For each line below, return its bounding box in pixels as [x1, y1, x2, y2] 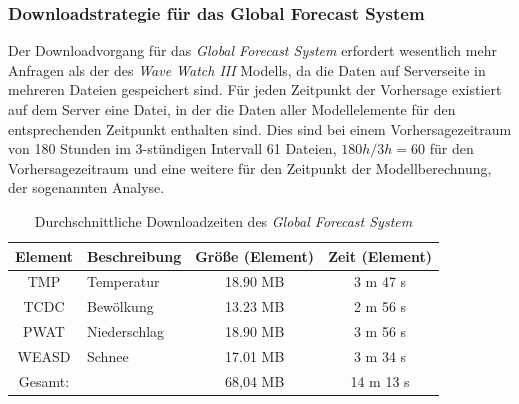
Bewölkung [86, 296, 154, 317]
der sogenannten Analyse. [8, 177, 165, 198]
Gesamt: [18, 370, 70, 391]
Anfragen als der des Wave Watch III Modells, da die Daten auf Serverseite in [8, 59, 486, 80]
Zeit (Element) [328, 245, 432, 266]
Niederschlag [86, 321, 165, 342]
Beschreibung [86, 245, 182, 266]
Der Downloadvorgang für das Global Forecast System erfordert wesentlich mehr [8, 40, 497, 61]
